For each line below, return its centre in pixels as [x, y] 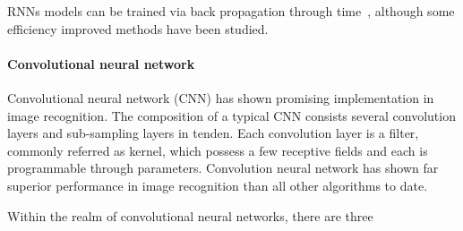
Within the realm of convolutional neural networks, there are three [190, 215]
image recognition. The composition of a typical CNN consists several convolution [231, 115]
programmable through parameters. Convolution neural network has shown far [223, 168]
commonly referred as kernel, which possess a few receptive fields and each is [218, 150]
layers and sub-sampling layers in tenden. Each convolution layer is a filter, [213, 133]
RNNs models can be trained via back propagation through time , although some [231, 11]
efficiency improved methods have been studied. [138, 28]
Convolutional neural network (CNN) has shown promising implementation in [221, 97]
